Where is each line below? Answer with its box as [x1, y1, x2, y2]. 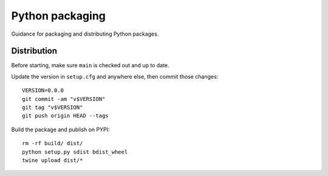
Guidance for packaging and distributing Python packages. [11, 30, 159, 37]
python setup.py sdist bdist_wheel [22, 148, 128, 155]
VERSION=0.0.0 [22, 87, 64, 94]
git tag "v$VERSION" [22, 104, 83, 111]
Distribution [11, 46, 58, 56]
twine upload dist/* [22, 157, 83, 163]
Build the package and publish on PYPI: [11, 126, 110, 133]
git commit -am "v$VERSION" [22, 96, 106, 102]
